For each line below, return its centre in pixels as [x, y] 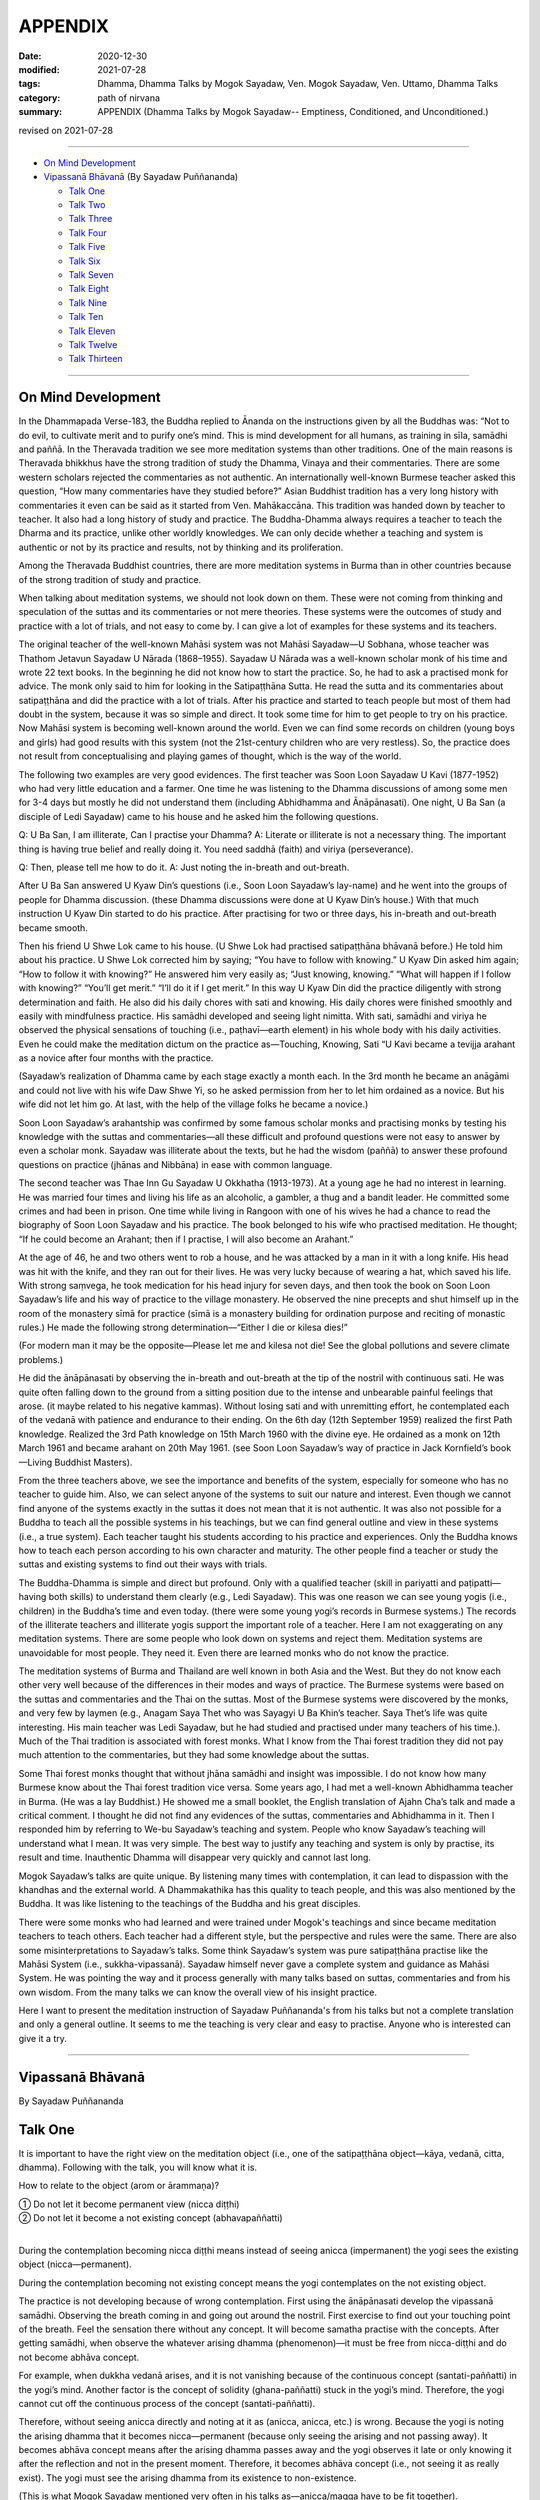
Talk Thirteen [96, 359]
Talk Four [87, 232]
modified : [39, 69]
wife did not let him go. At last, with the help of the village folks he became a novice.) [193, 1104]
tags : [29, 84]
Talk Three [90, 219]
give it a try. [42, 2038]
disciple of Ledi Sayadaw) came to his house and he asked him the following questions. [198, 816]
